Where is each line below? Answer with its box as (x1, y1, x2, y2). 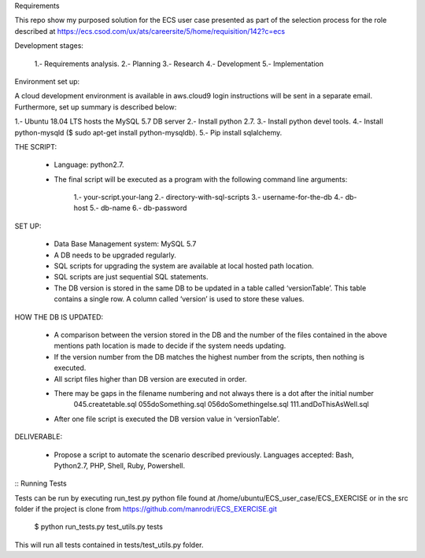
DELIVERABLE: (14, 432, 63, 442)
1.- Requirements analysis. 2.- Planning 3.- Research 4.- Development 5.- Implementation (34, 59, 324, 68)
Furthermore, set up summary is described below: (14, 102, 177, 112)
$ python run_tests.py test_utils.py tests (34, 522, 163, 531)
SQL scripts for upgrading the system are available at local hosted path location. (54, 261, 314, 271)
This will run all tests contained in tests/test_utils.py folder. (14, 540, 204, 549)
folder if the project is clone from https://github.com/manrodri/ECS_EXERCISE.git (14, 504, 277, 514)
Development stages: (14, 41, 84, 50)
